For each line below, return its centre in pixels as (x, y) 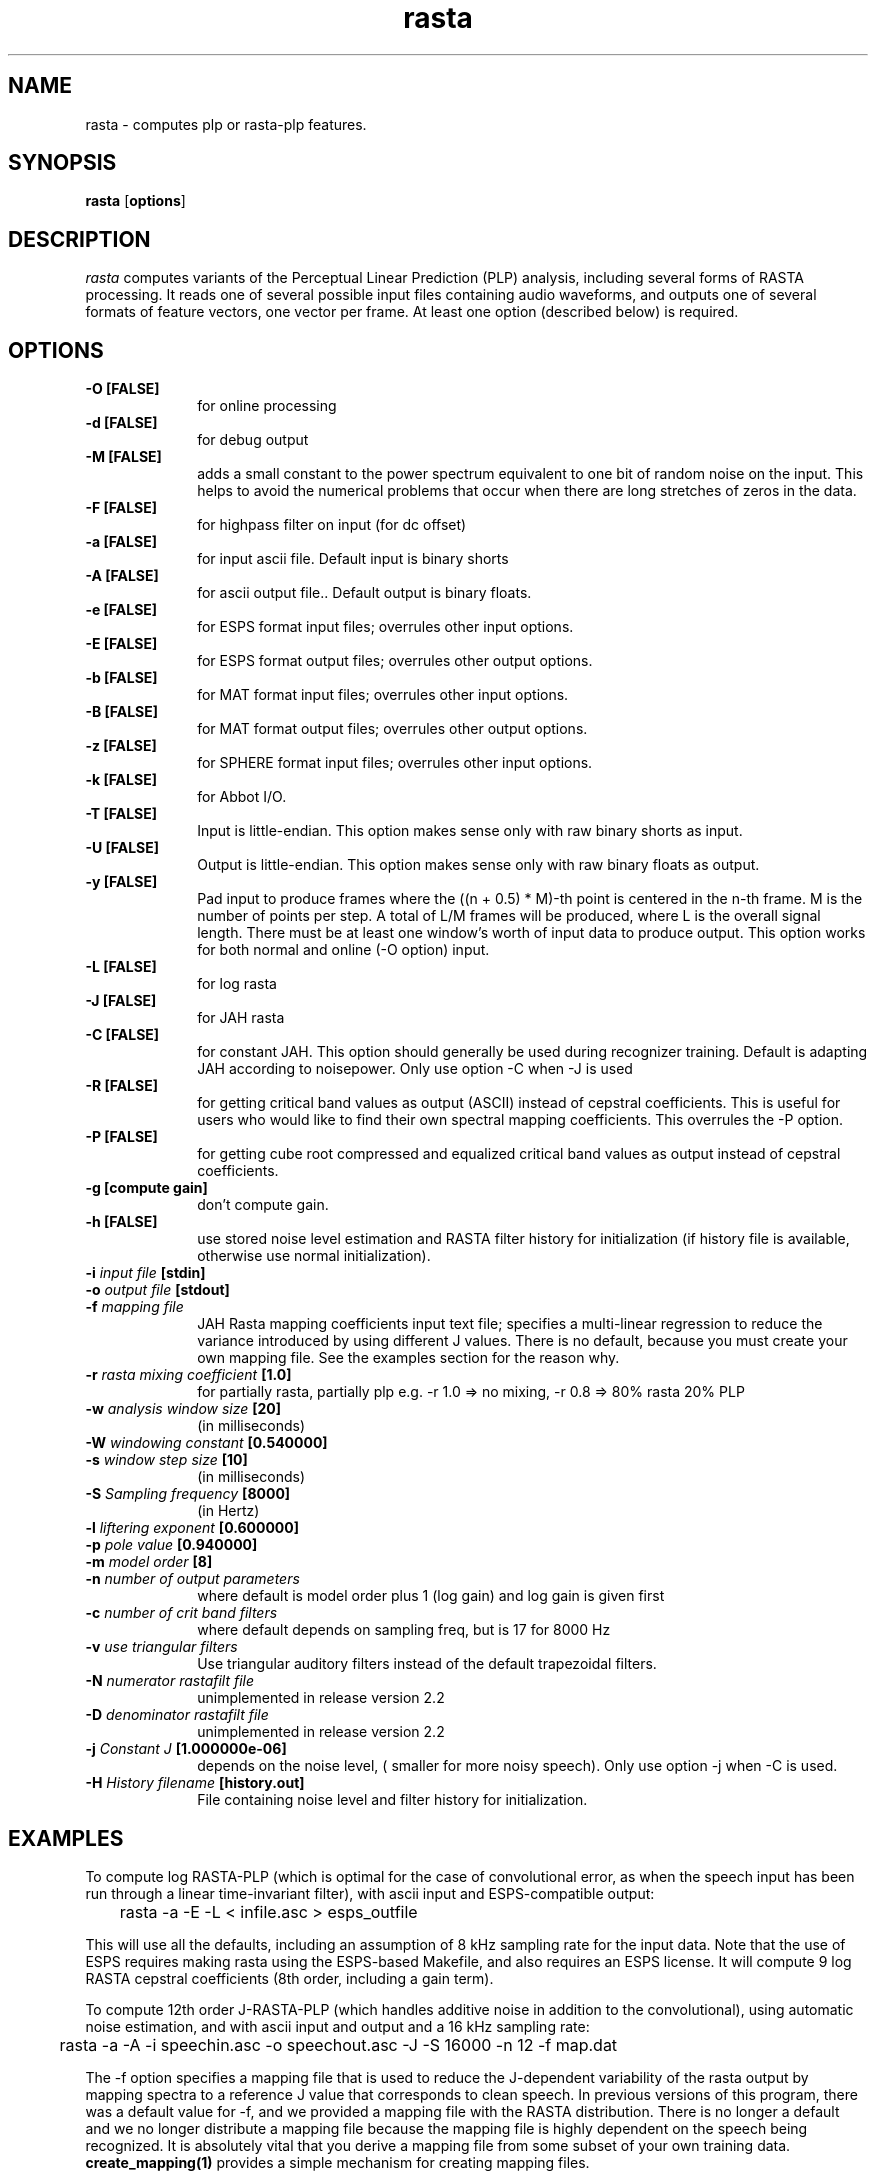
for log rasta (237, 984)
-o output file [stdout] (157, 1290)
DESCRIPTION (79, 239)
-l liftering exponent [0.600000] (192, 1528)
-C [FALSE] (122, 1035)
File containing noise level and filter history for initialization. (392, 1800)
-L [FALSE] (121, 967)
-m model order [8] (149, 1562)
